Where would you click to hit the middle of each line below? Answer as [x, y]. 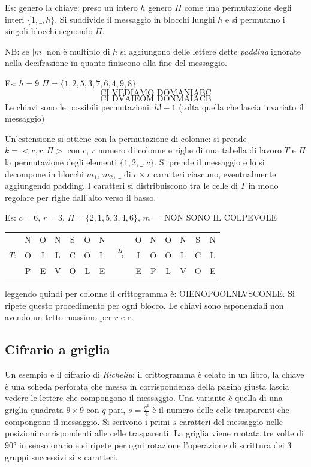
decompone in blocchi [44, 174]
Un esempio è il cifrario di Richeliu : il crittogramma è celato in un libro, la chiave [155, 374]
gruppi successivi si [40, 457]
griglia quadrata [34, 409]
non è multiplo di [78, 51]
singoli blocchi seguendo [49, 31]
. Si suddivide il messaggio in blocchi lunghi [135, 19]
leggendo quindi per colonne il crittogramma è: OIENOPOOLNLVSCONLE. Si [150, 293]
